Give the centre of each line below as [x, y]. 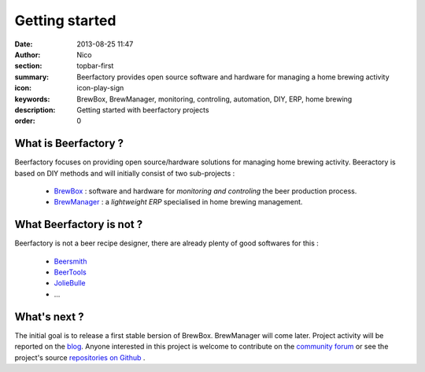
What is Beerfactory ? [69, 144]
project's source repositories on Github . [80, 357]
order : [25, 121]
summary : [32, 77]
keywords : [32, 99]
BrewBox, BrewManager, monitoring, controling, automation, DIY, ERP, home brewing [214, 99]
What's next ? [49, 317]
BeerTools [70, 272]
